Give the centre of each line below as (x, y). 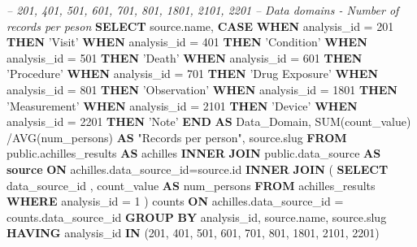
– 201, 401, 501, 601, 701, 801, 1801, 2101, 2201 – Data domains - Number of (203, 10)
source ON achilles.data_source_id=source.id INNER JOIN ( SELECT (198, 169)
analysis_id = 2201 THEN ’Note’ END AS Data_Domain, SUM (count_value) (209, 121)
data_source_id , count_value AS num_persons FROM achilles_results (191, 185)
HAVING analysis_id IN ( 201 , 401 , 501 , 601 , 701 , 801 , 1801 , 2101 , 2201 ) (193, 233)
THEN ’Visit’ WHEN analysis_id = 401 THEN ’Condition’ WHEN (187, 42)
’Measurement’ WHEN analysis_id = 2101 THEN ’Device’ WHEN (182, 105)
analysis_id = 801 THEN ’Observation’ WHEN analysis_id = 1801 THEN (202, 89)
